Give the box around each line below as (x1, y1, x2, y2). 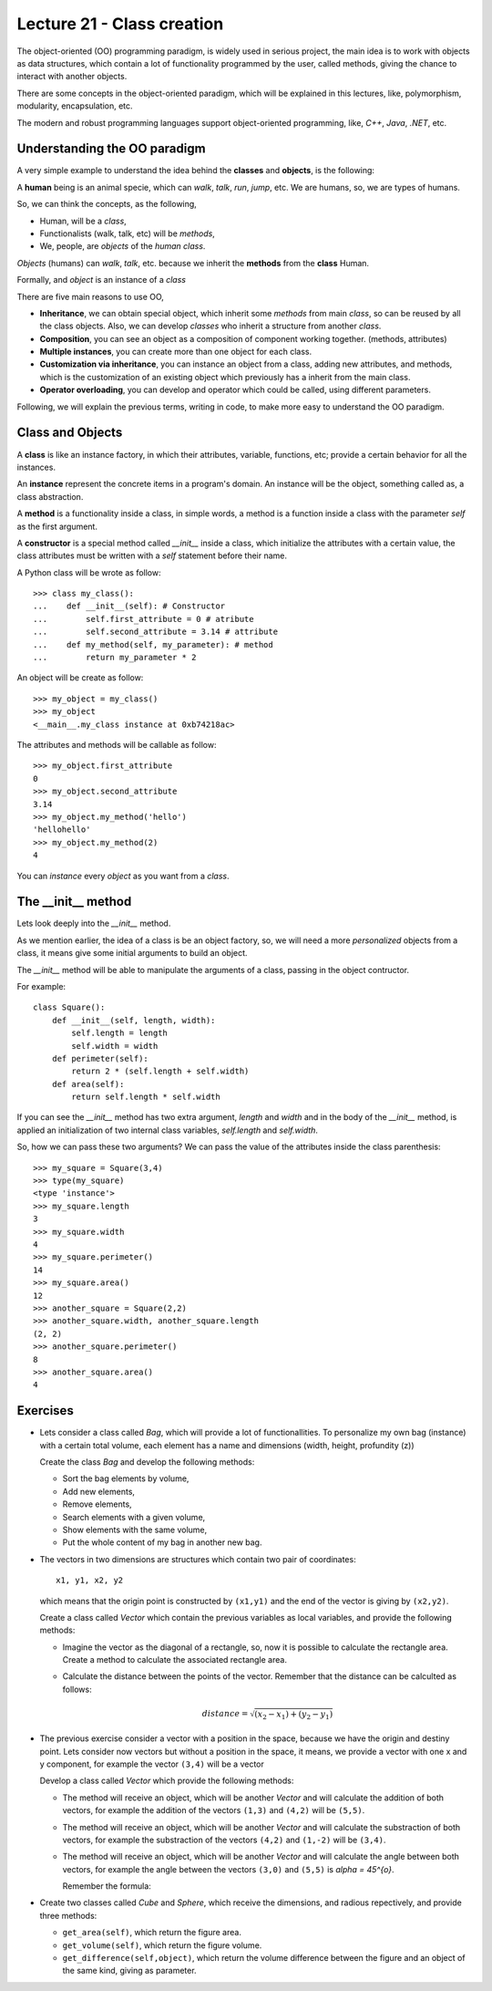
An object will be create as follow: (16, 672, 144, 683)
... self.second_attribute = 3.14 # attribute (33, 627, 278, 638)
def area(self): (51, 1079, 125, 1089)
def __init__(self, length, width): (51, 1015, 216, 1025)
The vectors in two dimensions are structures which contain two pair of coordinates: (39, 1553, 356, 1564)
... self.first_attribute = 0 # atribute (33, 614, 254, 624)
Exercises (16, 1403, 75, 1418)
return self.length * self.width (71, 1092, 220, 1103)
